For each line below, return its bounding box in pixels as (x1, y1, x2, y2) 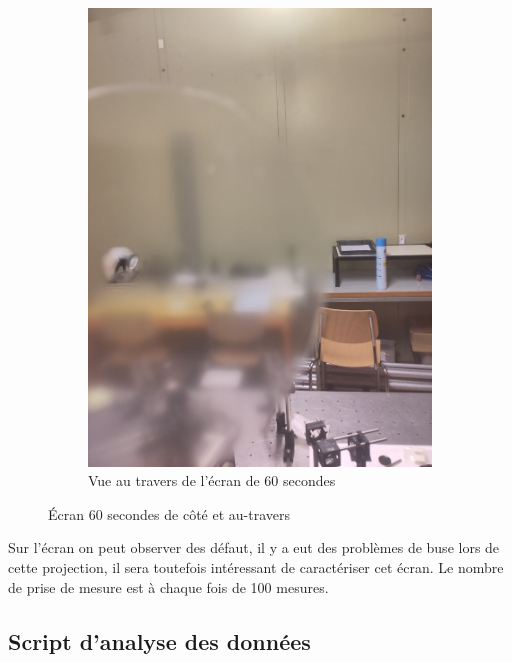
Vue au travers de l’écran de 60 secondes (88, 470, 336, 491)
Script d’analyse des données (8, 625, 311, 656)
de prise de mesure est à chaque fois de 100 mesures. (8, 576, 329, 597)
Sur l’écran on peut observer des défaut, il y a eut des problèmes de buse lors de (8, 537, 500, 558)
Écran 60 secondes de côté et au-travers (48, 503, 290, 524)
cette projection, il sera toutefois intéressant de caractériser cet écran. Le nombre (8, 557, 504, 578)
